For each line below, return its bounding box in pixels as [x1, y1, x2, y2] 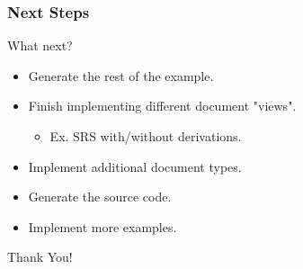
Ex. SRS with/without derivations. [49, 127, 242, 145]
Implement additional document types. [28, 157, 242, 175]
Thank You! [7, 247, 73, 266]
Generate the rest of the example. [28, 66, 214, 85]
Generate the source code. [28, 187, 172, 206]
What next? [7, 36, 73, 55]
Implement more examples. [28, 217, 177, 236]
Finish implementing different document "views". [28, 96, 297, 115]
